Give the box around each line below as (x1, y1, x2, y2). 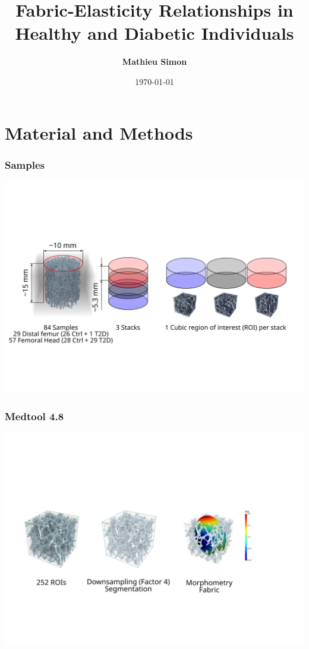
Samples (5, 157, 45, 172)
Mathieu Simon (122, 55, 187, 68)
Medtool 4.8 (5, 408, 64, 423)
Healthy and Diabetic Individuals (15, 21, 294, 45)
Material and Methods (5, 120, 193, 144)
